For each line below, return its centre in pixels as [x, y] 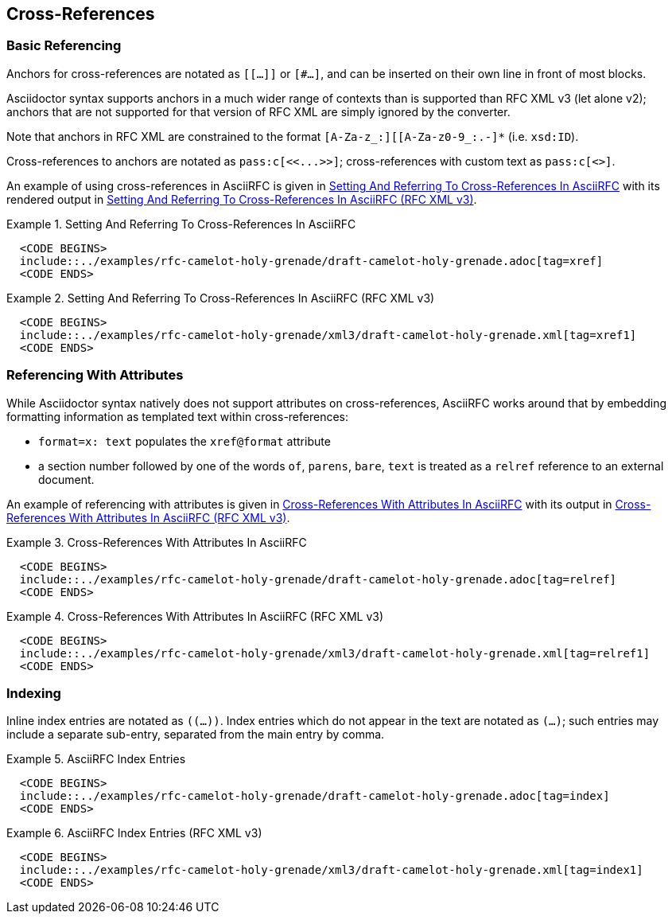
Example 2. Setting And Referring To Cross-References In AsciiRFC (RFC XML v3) [221, 298]
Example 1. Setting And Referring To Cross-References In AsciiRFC [181, 224]
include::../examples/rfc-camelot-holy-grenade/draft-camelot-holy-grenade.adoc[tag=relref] [318, 579]
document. [66, 479]
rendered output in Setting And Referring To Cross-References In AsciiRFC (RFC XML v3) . [242, 199]
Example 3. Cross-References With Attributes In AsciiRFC [157, 542]
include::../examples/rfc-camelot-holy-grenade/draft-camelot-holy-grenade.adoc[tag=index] [315, 796]
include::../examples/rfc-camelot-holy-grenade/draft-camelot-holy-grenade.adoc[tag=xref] [311, 261]
